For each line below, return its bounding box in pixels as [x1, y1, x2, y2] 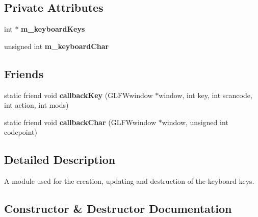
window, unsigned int [162, 116, 228, 127]
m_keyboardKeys [21, 23, 85, 34]
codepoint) [4, 127, 37, 137]
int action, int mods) [4, 100, 69, 110]
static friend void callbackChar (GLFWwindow [4, 116, 157, 127]
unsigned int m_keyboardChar [4, 40, 109, 51]
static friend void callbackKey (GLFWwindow [4, 89, 153, 100]
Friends [4, 65, 44, 81]
